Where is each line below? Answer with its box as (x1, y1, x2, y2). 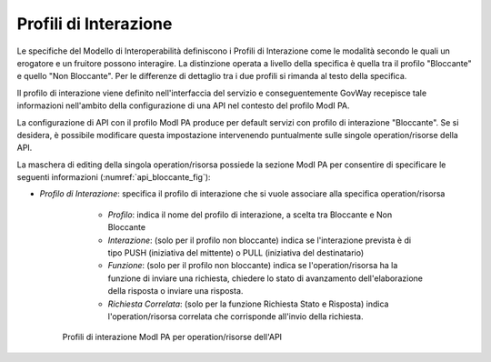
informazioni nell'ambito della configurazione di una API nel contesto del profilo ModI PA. (16, 100, 350, 111)
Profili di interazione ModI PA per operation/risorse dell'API (62, 332, 282, 343)
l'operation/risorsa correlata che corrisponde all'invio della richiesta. (107, 310, 364, 322)
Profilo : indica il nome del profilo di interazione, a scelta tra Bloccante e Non (107, 209, 393, 220)
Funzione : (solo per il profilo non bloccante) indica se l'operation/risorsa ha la (107, 260, 398, 271)
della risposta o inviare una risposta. (107, 286, 244, 297)
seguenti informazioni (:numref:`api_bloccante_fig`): (16, 172, 211, 183)
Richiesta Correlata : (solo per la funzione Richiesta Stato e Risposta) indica (107, 298, 389, 309)
